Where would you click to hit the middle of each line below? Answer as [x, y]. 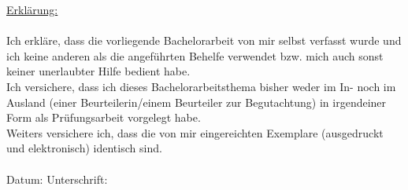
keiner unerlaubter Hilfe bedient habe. [98, 71]
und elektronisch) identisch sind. [84, 148]
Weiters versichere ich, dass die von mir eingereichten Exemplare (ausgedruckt [195, 132]
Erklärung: [32, 9]
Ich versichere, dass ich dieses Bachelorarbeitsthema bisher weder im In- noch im [201, 86]
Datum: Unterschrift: [57, 179]
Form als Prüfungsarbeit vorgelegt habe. [104, 117]
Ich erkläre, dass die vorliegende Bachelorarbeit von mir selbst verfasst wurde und [204, 40]
